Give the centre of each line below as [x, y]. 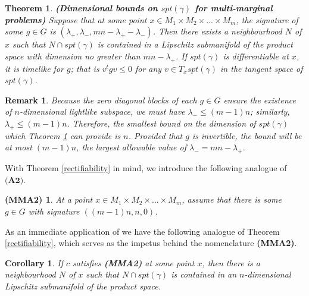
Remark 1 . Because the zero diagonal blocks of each [101, 100]
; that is [85, 68]
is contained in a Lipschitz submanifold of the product [195, 44]
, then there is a [231, 262]
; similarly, [270, 111]
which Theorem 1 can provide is [63, 135]
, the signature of [267, 19]
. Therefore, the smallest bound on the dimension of [161, 123]
